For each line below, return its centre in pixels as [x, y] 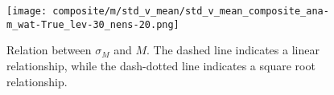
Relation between [49, 50]
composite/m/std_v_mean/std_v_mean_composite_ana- [191, 11]
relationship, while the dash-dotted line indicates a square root [161, 65]
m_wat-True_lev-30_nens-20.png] [93, 24]
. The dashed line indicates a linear [233, 50]
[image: [27, 11]
